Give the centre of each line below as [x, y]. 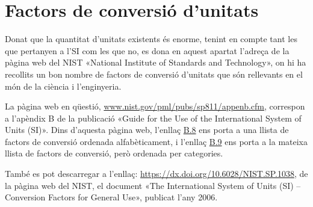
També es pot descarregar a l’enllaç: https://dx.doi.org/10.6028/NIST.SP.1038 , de [156, 174]
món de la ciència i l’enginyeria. [63, 86]
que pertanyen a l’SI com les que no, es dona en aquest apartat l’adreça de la [147, 50]
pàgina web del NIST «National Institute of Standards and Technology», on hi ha [156, 62]
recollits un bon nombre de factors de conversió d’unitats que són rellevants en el [154, 74]
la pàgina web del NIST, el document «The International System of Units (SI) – [153, 185]
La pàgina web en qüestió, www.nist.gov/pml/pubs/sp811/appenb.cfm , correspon [155, 106]
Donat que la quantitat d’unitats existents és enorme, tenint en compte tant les [151, 39]
